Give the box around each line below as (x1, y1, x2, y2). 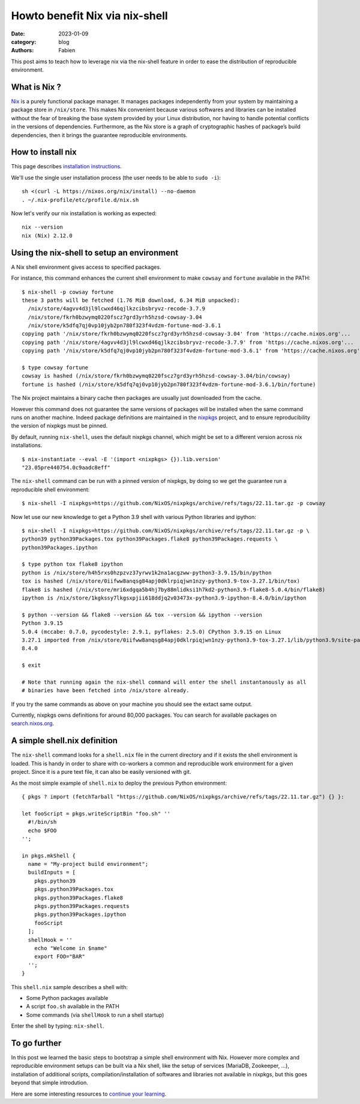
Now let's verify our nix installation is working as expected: (11, 210, 157, 217)
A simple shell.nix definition (11, 735, 118, 746)
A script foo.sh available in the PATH (26, 1003, 119, 1010)
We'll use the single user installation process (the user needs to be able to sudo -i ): (11, 174, 221, 181)
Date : (11, 30, 25, 37)
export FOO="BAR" (34, 953, 85, 960)
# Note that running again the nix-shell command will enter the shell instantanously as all (22, 678, 307, 685)
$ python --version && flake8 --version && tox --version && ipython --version (22, 611, 262, 618)
